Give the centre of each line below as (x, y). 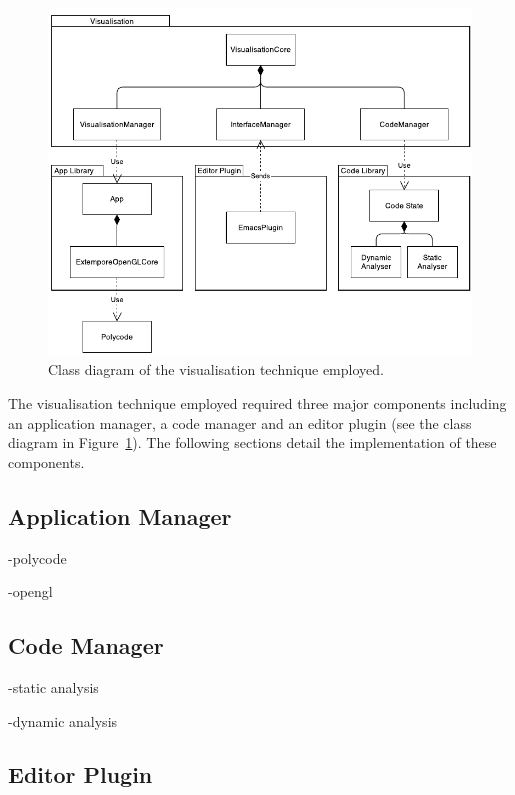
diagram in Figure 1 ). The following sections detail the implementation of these (252, 442)
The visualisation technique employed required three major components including (257, 402)
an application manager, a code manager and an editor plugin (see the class (240, 422)
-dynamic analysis (63, 720)
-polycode (37, 557)
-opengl (30, 591)
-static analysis (53, 686)
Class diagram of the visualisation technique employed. (216, 369)
